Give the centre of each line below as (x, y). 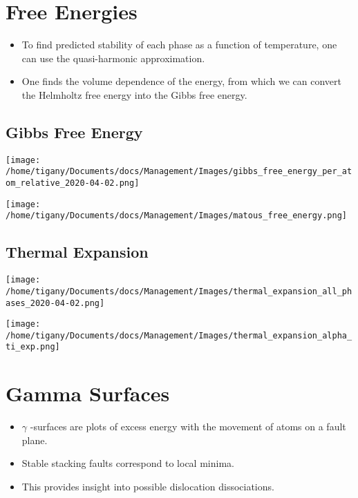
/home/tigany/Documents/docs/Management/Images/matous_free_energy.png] (176, 216)
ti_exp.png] (33, 347)
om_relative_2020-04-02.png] (73, 183)
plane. (35, 440)
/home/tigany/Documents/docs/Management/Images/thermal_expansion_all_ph (179, 291)
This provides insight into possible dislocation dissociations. (148, 487)
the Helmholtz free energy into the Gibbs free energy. (134, 94)
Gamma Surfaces (88, 393)
